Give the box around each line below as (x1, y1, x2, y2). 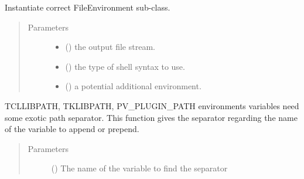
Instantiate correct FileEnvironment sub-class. (5, 1, 170, 13)
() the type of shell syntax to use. (65, 60, 185, 72)
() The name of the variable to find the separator (51, 162, 228, 174)
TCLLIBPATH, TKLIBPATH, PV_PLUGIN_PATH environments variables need (5, 99, 299, 112)
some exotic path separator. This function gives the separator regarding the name (5, 111, 298, 123)
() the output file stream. (65, 40, 155, 53)
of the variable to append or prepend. (5, 123, 139, 135)
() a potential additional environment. (65, 80, 201, 92)
